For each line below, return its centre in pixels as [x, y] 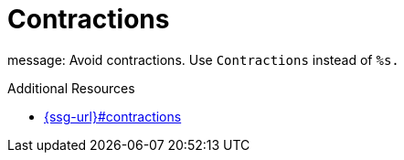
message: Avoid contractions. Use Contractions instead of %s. [203, 59]
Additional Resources [71, 88]
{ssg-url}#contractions [113, 116]
